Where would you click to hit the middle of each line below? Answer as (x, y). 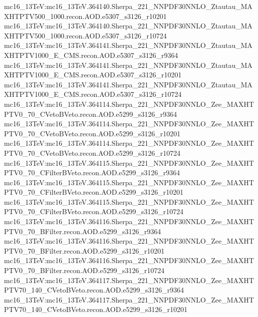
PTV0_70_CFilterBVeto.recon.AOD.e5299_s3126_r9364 (92, 172)
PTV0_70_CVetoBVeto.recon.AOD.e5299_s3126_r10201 (92, 133)
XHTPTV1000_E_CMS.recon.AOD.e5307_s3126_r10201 (93, 75)
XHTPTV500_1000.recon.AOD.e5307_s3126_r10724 (86, 35)
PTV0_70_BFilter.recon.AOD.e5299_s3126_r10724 (84, 270)
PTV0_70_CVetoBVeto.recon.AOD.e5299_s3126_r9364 (91, 114)
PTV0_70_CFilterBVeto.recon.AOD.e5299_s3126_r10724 (94, 211)
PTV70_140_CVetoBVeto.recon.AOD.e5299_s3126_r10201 (96, 309)
